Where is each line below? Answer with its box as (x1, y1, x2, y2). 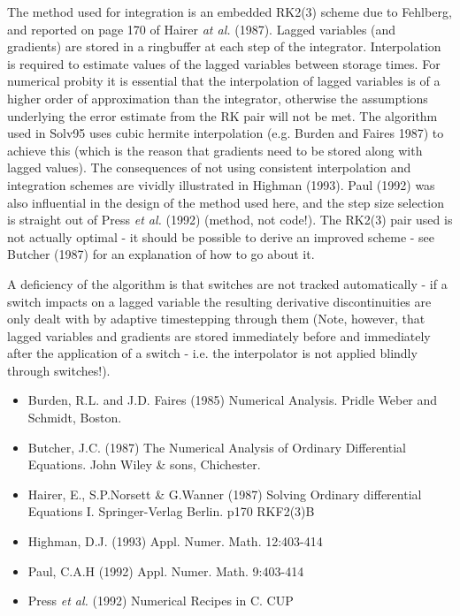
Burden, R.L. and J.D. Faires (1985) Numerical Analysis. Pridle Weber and (27, 391, 438, 409)
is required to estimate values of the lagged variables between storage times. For (7, 54, 441, 72)
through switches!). (7, 361, 111, 379)
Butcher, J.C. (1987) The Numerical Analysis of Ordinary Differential (27, 437, 406, 456)
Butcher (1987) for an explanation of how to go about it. (7, 245, 315, 263)
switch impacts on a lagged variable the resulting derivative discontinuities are (7, 292, 432, 310)
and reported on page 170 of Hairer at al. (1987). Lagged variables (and (7, 19, 396, 38)
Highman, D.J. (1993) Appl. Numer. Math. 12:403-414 (27, 532, 323, 551)
